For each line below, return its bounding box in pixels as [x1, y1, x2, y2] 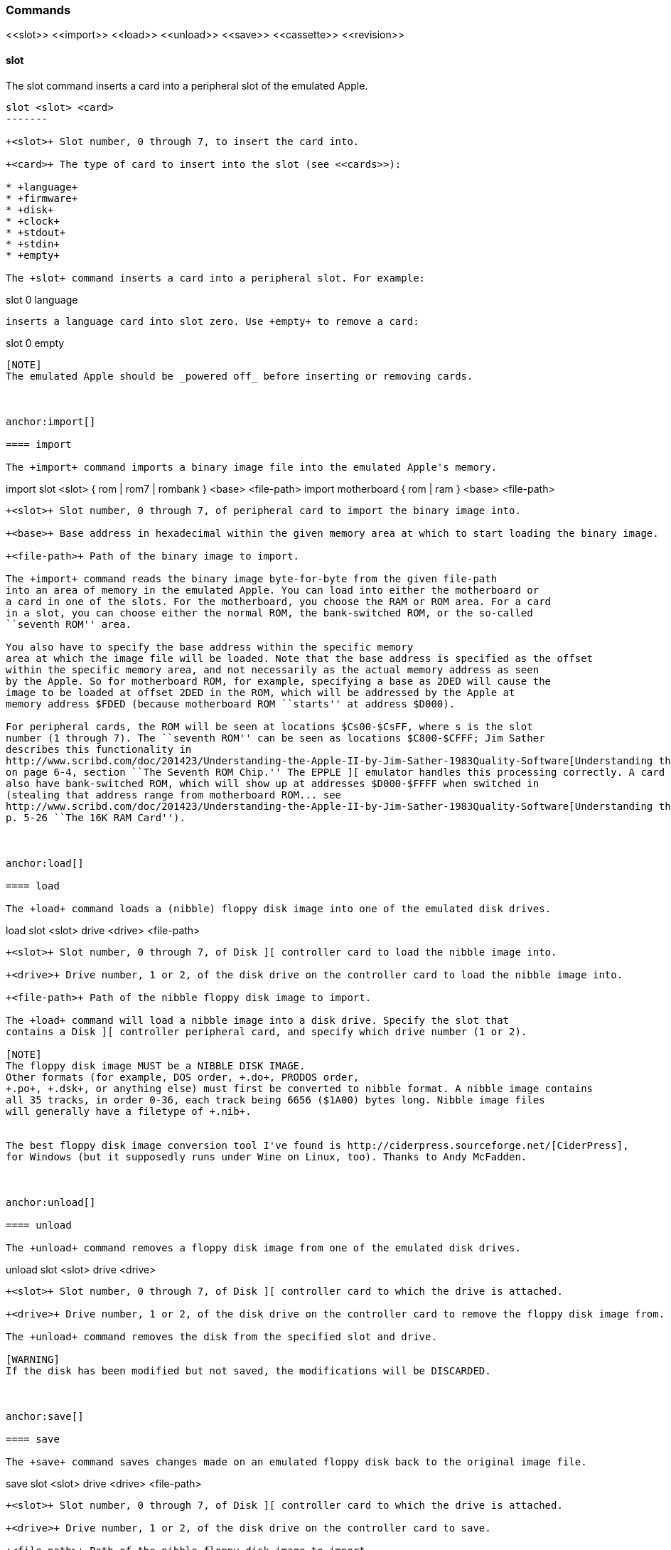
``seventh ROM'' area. [6, 618, 132, 630]
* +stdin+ [6, 237, 60, 250]
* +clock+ [6, 215, 60, 227]
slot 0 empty [6, 336, 65, 349]
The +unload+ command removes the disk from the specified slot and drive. [6, 1330, 437, 1342]
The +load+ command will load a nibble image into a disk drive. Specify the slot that [6, 1014, 510, 1026]
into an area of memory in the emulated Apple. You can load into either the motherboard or [6, 584, 540, 596]
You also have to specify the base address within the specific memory [6, 641, 414, 653]
